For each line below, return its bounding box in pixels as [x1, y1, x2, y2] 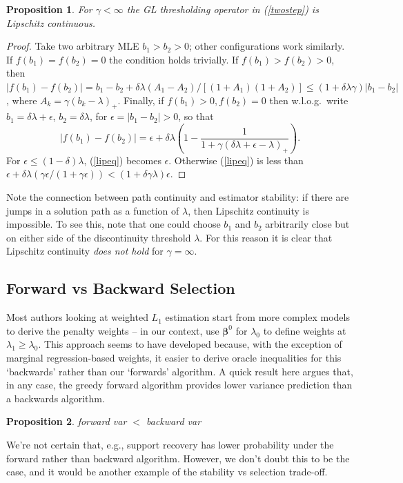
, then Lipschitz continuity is [188, 203, 309, 217]
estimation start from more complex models [165, 310, 350, 324]
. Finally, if [117, 92, 164, 107]
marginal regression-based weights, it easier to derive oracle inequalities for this [6, 350, 342, 364]
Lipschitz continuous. [6, 15, 96, 30]
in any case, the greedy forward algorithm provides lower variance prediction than [6, 377, 353, 392]
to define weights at [263, 323, 346, 337]
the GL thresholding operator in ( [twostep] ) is [126, 2, 319, 16]
